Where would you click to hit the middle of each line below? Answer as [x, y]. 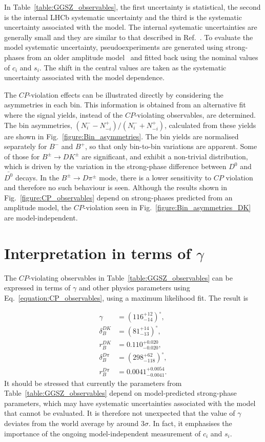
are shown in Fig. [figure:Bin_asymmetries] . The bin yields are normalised [121, 136]
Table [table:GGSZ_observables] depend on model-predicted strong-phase [120, 393]
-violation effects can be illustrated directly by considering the [126, 94]
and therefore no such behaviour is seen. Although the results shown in [116, 187]
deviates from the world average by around [72, 423]
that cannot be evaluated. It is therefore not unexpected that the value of [120, 413]
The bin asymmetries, [38, 125]
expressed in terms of [37, 288]
